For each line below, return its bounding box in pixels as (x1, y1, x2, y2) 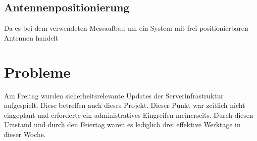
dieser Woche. (4, 129, 46, 139)
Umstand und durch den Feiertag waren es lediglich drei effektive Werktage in (4, 119, 241, 130)
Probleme (4, 61, 71, 82)
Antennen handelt (4, 32, 58, 43)
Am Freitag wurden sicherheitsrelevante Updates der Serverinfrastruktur (4, 90, 224, 100)
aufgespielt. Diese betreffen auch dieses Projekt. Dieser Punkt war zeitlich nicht (4, 100, 245, 110)
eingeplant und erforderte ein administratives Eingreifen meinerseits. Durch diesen (4, 109, 254, 120)
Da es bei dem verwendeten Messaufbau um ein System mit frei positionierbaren (4, 23, 249, 33)
